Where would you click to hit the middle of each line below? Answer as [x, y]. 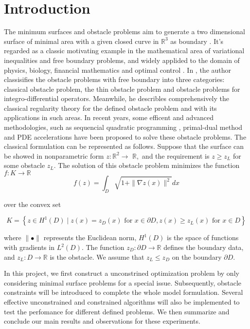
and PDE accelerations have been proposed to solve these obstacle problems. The [125, 136]
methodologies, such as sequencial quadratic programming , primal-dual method [123, 127]
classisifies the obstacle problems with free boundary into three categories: [114, 79]
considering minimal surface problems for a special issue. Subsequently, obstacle [123, 282]
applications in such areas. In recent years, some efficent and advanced [109, 117]
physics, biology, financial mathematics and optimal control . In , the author [118, 70]
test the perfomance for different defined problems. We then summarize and [117, 311]
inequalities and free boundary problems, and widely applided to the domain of [122, 60]
